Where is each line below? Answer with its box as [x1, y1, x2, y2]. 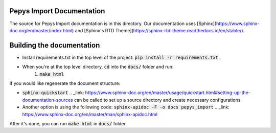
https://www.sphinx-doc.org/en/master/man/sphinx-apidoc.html [22, 111, 158, 117]
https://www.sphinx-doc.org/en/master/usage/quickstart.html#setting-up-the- [85, 90, 250, 96]
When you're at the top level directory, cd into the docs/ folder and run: [22, 64, 174, 70]
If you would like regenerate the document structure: [9, 80, 121, 86]
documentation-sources [22, 97, 74, 103]
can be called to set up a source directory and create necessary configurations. [74, 97, 242, 103]
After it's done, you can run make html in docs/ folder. [9, 120, 127, 126]
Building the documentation [9, 41, 100, 50]
